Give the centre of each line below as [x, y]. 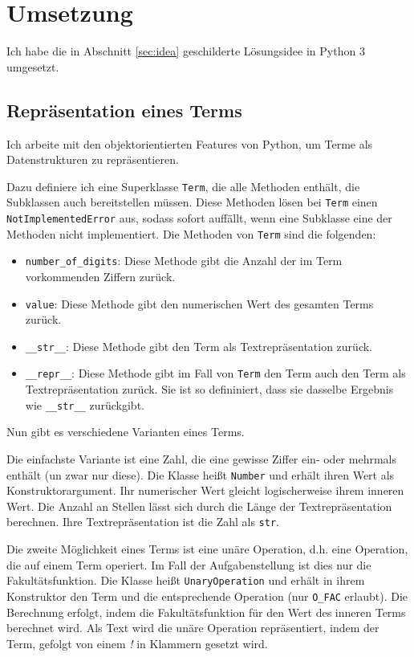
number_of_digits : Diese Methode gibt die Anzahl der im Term [184, 261]
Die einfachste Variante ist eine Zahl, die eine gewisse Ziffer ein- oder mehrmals [201, 458]
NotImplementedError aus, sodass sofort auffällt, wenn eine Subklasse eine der [199, 218]
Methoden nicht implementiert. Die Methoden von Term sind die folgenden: [191, 233]
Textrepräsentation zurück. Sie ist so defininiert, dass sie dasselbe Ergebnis [209, 389]
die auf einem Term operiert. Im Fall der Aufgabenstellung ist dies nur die [189, 564]
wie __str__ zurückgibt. [85, 404]
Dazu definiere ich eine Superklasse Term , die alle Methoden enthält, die [183, 186]
